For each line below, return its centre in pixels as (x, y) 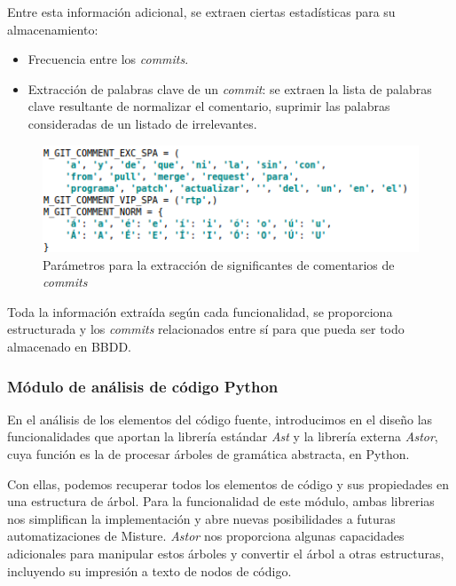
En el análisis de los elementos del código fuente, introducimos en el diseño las (220, 419)
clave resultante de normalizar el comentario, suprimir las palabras (209, 106)
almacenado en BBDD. (69, 347)
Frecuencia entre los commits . (108, 59)
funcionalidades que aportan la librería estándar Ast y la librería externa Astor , (223, 436)
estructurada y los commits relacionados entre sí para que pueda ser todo (206, 329)
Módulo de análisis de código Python (143, 386)
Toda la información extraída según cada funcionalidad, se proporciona (200, 311)
